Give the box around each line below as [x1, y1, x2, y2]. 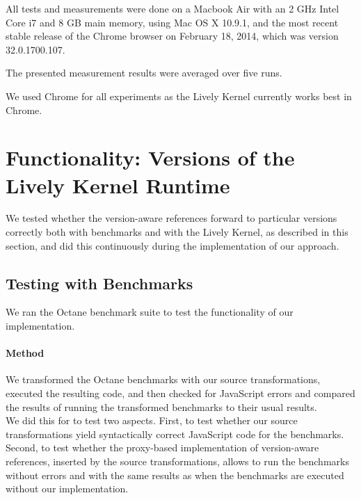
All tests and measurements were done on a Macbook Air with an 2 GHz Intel [6, 1, 339, 15]
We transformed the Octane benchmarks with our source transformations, [6, 372, 321, 387]
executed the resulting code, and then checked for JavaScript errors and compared [6, 386, 355, 401]
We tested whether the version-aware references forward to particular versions [6, 211, 337, 225]
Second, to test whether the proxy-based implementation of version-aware [6, 440, 319, 455]
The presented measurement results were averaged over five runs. [6, 65, 282, 80]
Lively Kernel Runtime [6, 170, 230, 199]
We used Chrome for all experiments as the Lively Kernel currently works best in [6, 88, 352, 103]
